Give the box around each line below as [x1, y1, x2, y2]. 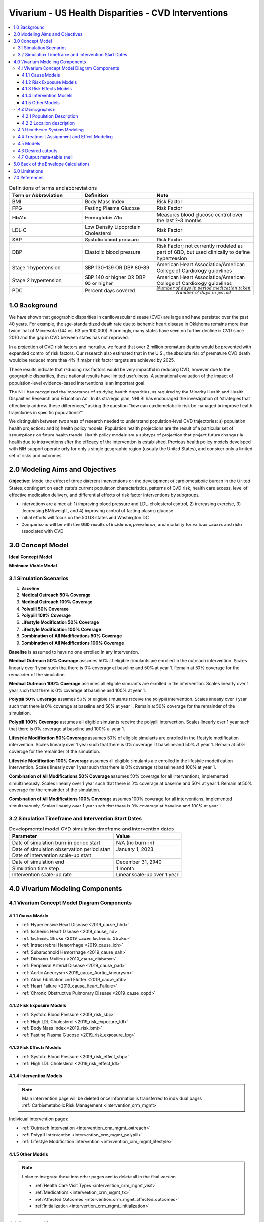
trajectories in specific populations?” [9, 410, 83, 415]
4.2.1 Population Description [22, 113, 78, 119]
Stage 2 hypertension [12, 277, 62, 284]
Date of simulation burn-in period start [12, 839, 100, 846]
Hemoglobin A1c [85, 214, 122, 221]
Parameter [12, 833, 37, 840]
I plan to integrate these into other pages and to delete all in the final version [22, 1174, 176, 1179]
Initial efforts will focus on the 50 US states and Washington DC [21, 515, 149, 521]
